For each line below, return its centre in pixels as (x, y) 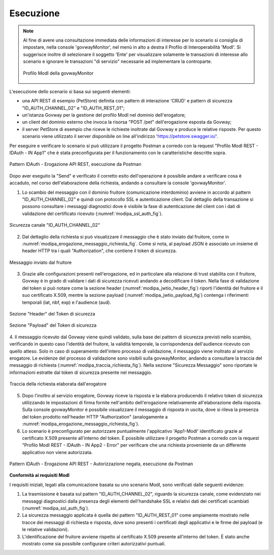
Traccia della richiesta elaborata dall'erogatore (58, 384)
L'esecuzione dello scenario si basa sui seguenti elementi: (70, 91)
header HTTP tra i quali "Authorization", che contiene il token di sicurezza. (99, 251)
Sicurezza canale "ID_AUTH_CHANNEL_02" (55, 225)
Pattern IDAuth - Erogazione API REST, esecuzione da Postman (75, 164)
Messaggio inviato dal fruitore (41, 262)
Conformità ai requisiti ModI (40, 475)
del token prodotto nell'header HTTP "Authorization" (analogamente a (95, 417)
